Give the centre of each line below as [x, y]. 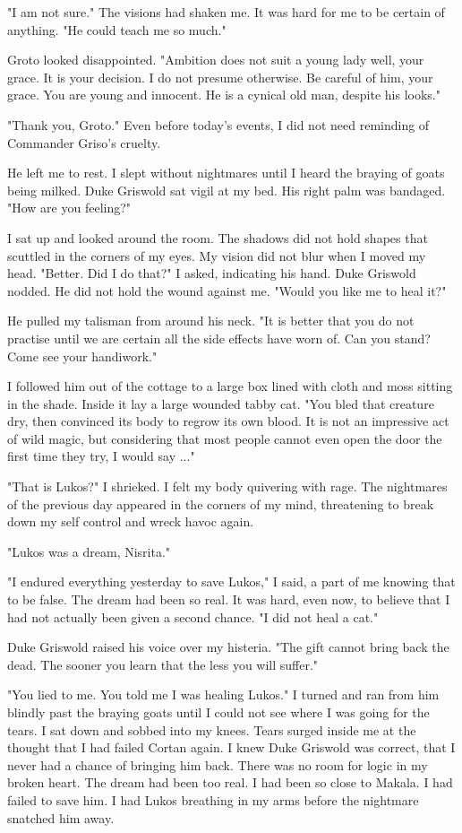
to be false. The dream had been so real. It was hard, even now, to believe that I [229, 599]
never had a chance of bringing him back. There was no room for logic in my [218, 764]
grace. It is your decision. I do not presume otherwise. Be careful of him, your [220, 77]
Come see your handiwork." [82, 356]
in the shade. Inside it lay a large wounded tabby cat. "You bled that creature [221, 403]
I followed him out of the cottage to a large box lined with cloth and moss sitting [230, 386]
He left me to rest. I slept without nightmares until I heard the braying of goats [226, 173]
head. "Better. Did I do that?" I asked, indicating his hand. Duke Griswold [212, 273]
